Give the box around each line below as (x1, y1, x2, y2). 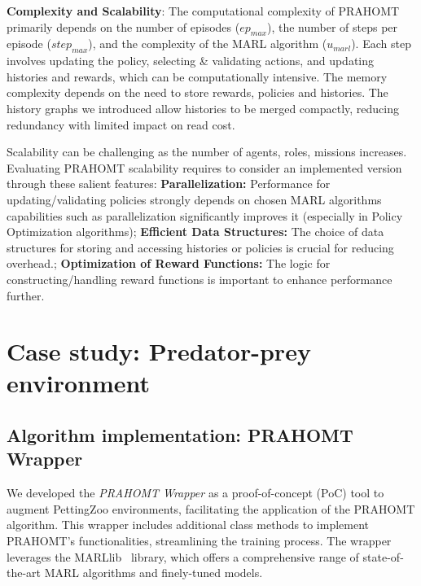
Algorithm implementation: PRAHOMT (7, 422, 353, 448)
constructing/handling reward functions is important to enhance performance (7, 270, 392, 287)
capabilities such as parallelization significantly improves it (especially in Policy (7, 207, 403, 224)
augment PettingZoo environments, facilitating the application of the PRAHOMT (7, 500, 415, 517)
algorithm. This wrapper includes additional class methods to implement (7, 516, 370, 533)
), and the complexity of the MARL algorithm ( (88, 35, 327, 52)
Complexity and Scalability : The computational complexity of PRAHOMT (7, 2, 400, 19)
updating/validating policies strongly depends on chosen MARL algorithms (7, 190, 382, 208)
